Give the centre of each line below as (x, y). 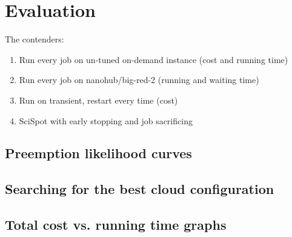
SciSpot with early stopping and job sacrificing (106, 120)
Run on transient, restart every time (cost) (98, 100)
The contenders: (35, 39)
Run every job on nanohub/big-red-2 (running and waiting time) (139, 80)
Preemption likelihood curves (98, 153)
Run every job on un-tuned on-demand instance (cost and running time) (154, 59)
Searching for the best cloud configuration (140, 189)
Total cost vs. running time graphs (116, 225)
